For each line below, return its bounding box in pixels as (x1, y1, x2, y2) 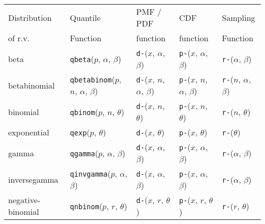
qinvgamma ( (70, 167, 111, 179)
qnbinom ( (70, 200, 102, 212)
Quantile (70, 11, 101, 23)
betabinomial (8, 79, 55, 91)
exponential (8, 126, 49, 138)
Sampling (222, 11, 255, 23)
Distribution (8, 11, 52, 23)
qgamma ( (70, 147, 98, 159)
